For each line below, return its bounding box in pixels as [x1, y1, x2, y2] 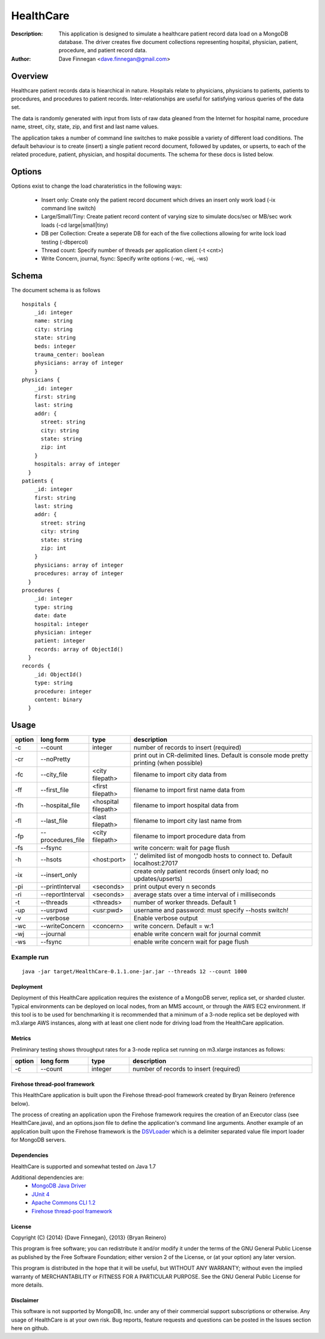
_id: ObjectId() [34, 671, 82, 678]
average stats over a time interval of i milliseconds [133, 890, 276, 899]
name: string [34, 318, 73, 324]
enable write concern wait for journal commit [133, 930, 261, 938]
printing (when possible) [133, 759, 203, 767]
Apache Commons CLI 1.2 [31, 1199, 96, 1206]
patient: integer [34, 638, 85, 644]
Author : [11, 55, 31, 63]
